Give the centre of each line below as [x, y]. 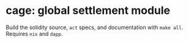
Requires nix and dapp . [34, 33]
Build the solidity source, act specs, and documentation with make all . [94, 27]
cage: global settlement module [88, 11]
